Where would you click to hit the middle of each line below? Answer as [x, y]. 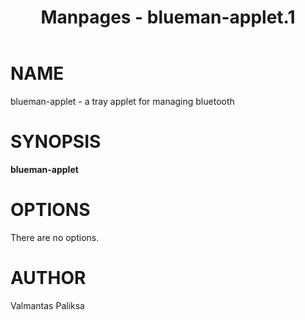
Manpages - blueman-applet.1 [168, 17]
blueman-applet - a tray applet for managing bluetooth [122, 101]
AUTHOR [48, 278]
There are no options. [55, 237]
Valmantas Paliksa [47, 305]
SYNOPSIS [56, 142]
